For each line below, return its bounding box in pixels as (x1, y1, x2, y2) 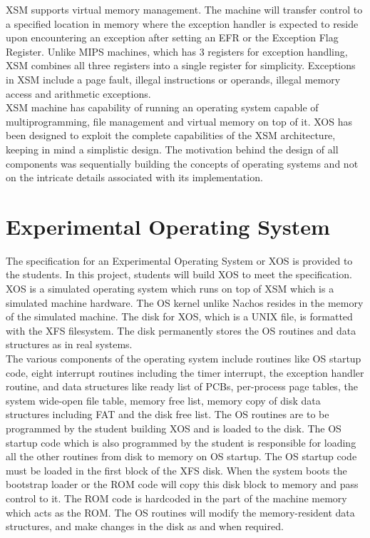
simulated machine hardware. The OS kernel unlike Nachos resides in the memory (6, 295, 364, 310)
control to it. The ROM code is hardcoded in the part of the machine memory (6, 490, 347, 505)
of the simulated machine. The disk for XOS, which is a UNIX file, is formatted (6, 309, 353, 324)
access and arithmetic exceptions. (6, 86, 151, 101)
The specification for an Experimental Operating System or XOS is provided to (6, 253, 353, 268)
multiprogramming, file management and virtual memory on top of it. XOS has (6, 113, 352, 128)
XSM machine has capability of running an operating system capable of (6, 100, 319, 115)
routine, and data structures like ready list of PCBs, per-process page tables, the (6, 379, 358, 394)
